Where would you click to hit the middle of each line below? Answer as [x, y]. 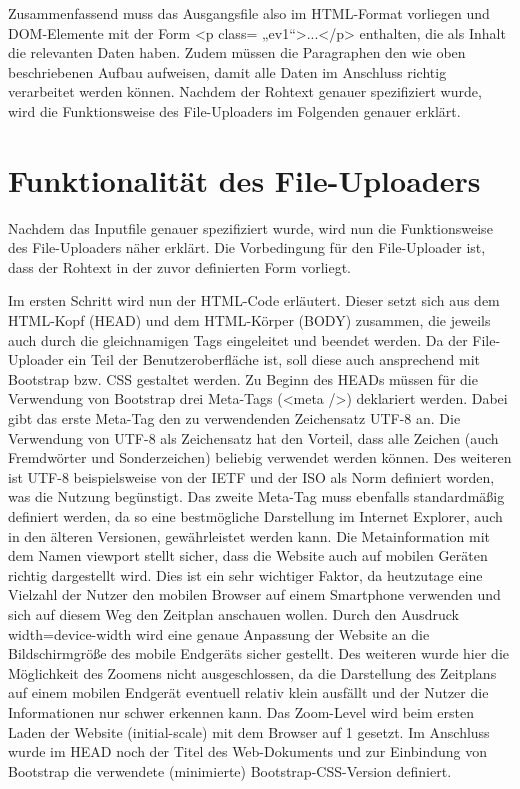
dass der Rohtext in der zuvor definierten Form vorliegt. [180, 266]
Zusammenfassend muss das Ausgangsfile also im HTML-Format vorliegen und [249, 13]
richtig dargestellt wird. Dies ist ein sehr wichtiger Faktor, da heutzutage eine [245, 574]
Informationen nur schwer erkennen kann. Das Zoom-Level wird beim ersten [241, 711]
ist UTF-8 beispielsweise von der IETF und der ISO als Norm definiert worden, [251, 476]
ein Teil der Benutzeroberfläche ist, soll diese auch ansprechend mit [274, 359]
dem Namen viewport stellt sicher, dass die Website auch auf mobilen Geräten [248, 555]
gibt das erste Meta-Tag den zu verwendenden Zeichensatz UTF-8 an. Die [234, 418]
